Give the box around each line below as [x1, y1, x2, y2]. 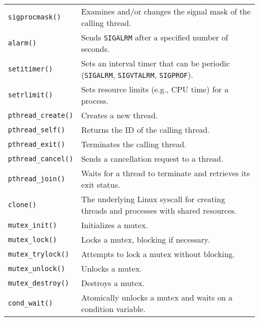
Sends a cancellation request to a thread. [81, 153, 224, 164]
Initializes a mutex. [81, 219, 148, 231]
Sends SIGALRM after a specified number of [81, 31, 228, 43]
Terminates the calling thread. [81, 138, 187, 150]
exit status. [81, 179, 120, 190]
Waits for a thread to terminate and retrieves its [81, 167, 250, 179]
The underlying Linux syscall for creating [81, 193, 225, 205]
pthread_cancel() [8, 154, 73, 163]
